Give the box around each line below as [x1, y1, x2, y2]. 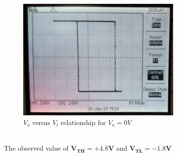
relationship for [60, 117, 106, 127]
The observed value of [4, 143, 69, 153]
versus [32, 117, 50, 127]
